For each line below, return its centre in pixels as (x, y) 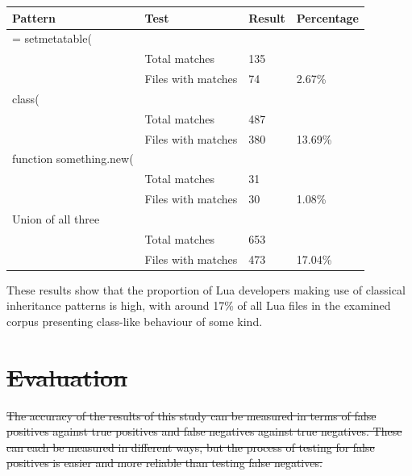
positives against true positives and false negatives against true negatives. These (204, 431)
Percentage (327, 17)
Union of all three (56, 218)
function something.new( (73, 159)
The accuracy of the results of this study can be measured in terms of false (191, 415)
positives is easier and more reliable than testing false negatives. (164, 463)
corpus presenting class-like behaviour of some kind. (135, 321)
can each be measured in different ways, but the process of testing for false (191, 447)
